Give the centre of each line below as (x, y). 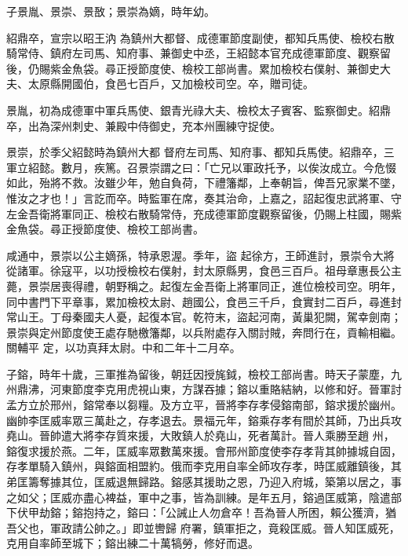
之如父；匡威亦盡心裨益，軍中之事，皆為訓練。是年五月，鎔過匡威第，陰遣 (199, 497)
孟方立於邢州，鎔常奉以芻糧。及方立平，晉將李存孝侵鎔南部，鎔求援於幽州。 (204, 405)
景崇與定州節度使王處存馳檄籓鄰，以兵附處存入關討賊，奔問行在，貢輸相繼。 (204, 332)
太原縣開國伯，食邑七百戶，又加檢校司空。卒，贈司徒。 (171, 84)
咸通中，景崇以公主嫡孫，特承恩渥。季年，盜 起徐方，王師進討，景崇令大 (195, 255)
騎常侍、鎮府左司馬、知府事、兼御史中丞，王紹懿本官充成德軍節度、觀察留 (199, 53)
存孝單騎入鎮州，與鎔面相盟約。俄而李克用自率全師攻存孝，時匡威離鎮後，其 (204, 466)
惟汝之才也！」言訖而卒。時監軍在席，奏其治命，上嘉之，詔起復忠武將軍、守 (204, 198)
